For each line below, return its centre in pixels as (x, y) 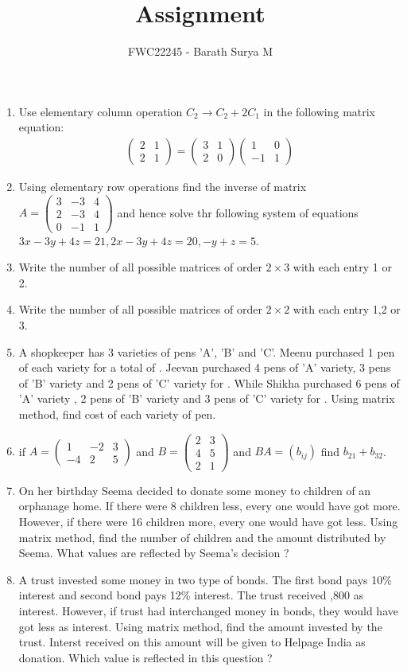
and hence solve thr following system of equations (238, 212)
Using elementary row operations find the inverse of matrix (163, 186)
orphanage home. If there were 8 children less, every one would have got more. (209, 506)
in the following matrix (320, 111)
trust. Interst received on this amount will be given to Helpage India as (192, 642)
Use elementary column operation (101, 111)
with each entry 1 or (342, 267)
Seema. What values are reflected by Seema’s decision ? (154, 553)
